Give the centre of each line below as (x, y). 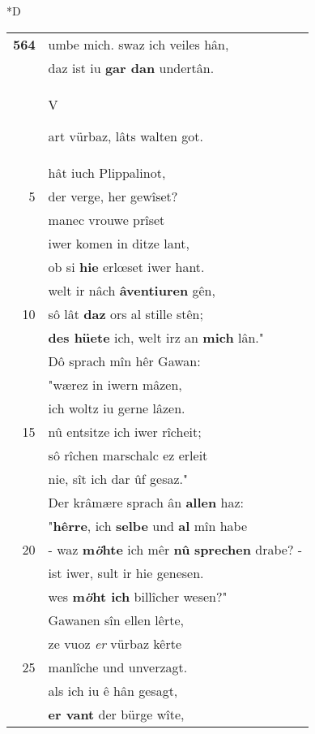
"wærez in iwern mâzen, (115, 384)
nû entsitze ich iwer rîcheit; (125, 431)
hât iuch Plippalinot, (107, 172)
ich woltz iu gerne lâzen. (117, 408)
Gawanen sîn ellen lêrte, (116, 620)
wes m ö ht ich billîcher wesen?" (138, 596)
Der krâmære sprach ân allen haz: (146, 502)
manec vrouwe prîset (106, 219)
